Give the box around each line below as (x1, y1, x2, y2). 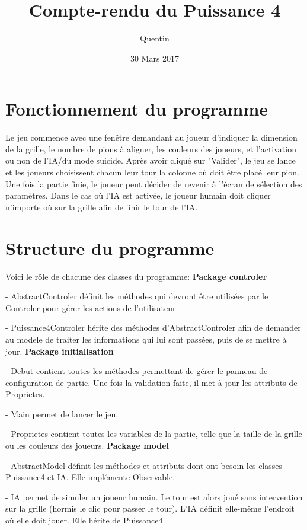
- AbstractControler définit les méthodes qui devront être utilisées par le (5, 290, 268, 302)
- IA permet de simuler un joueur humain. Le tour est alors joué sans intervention (5, 490, 303, 503)
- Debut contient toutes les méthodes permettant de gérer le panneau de (5, 365, 268, 377)
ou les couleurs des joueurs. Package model (5, 439, 169, 452)
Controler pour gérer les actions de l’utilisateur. (5, 301, 178, 314)
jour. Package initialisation (5, 344, 114, 357)
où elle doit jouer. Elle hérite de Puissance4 (5, 514, 163, 526)
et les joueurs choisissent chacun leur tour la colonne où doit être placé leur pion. (5, 166, 300, 178)
